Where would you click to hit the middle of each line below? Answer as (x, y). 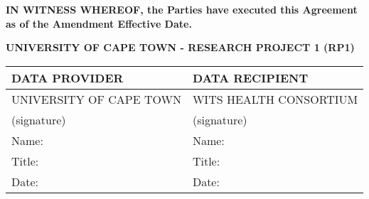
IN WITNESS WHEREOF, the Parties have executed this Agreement (182, 9)
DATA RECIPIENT (250, 77)
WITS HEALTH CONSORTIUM (275, 99)
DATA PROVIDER (68, 77)
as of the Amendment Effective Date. (99, 23)
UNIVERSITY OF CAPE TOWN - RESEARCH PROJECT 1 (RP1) (180, 47)
